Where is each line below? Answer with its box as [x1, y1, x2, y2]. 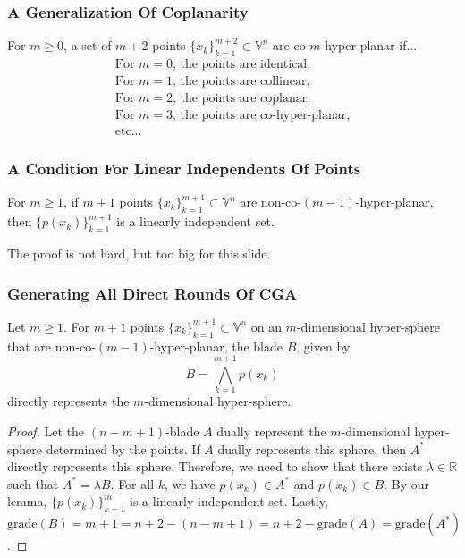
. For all [110, 474, 155, 493]
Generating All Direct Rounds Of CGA [7, 282, 298, 304]
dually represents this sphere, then [217, 439, 406, 458]
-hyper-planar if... [320, 36, 418, 55]
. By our [384, 474, 429, 493]
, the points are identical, [173, 58, 311, 72]
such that [7, 474, 59, 493]
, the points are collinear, [173, 75, 310, 89]
